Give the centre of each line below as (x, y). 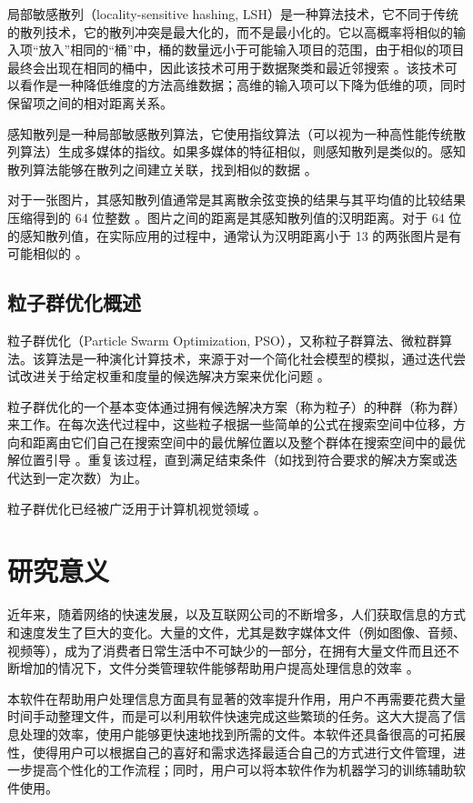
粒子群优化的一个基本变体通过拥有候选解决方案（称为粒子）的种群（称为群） (236, 406)
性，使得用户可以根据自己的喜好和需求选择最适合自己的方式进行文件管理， (230, 752)
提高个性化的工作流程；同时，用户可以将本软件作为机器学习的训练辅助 (242, 770)
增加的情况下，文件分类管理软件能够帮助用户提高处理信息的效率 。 (219, 668)
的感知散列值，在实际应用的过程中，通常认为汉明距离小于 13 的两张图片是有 (235, 235)
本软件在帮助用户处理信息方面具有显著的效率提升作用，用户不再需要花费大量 (236, 698)
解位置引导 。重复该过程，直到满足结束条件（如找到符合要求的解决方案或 (226, 460)
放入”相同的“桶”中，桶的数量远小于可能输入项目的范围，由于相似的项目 (252, 50)
